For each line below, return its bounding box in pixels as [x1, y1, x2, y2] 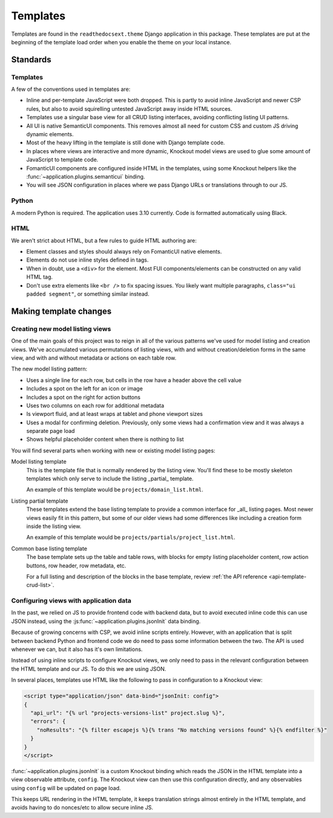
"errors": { [30, 718, 66, 725]
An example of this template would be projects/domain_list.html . [26, 486, 204, 493]
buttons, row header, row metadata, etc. [26, 562, 127, 569]
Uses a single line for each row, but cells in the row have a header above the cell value [26, 376, 242, 384]
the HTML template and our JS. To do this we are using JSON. [11, 665, 166, 672]
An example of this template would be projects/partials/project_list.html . [26, 533, 236, 541]
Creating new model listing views [11, 325, 111, 333]
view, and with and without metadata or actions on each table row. [11, 354, 177, 361]
